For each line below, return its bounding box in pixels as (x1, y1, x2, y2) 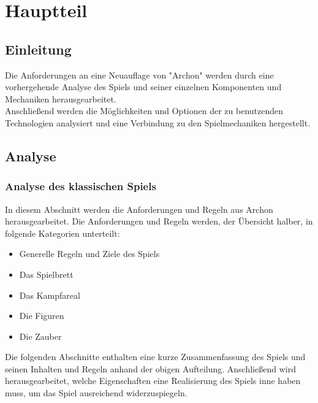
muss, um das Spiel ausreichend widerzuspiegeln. (5, 386, 187, 399)
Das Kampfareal (19, 288, 80, 301)
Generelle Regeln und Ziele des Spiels (19, 247, 160, 260)
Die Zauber (19, 329, 62, 342)
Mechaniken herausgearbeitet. (5, 92, 116, 105)
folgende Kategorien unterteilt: (5, 226, 120, 239)
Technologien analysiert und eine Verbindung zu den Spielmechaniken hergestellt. (5, 116, 311, 129)
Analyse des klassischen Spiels (5, 178, 156, 194)
